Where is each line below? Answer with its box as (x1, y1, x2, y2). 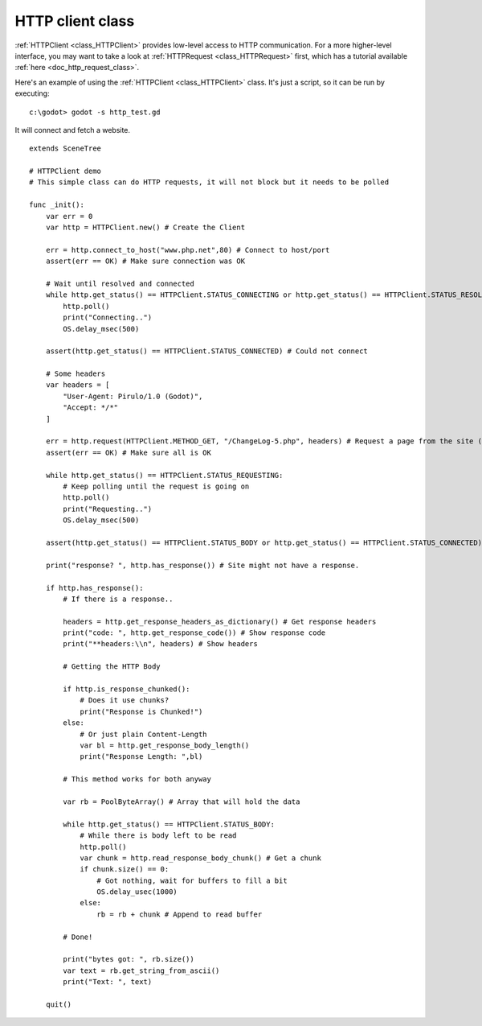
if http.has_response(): (45, 583, 144, 592)
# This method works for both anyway (63, 775, 212, 784)
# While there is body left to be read (80, 831, 237, 840)
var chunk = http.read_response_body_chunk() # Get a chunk (80, 853, 321, 863)
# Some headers (45, 369, 106, 378)
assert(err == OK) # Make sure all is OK (45, 447, 212, 457)
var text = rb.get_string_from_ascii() (63, 966, 220, 975)
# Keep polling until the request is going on (63, 482, 250, 491)
